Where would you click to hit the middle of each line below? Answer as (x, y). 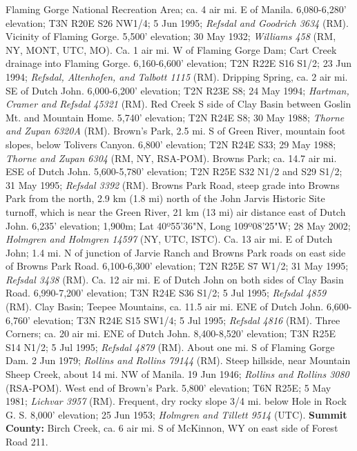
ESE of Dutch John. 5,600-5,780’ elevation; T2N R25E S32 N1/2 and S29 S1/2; (174, 171)
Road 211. (27, 441)
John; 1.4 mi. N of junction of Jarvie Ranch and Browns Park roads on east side (176, 252)
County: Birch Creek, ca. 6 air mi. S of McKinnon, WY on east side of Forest (172, 428)
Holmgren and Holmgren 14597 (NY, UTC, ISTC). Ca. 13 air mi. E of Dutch (169, 239)
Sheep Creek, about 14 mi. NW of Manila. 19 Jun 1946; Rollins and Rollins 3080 (177, 374)
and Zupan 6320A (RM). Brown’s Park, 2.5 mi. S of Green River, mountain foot (176, 131)
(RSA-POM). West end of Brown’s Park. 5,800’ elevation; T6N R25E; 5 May (168, 387)
